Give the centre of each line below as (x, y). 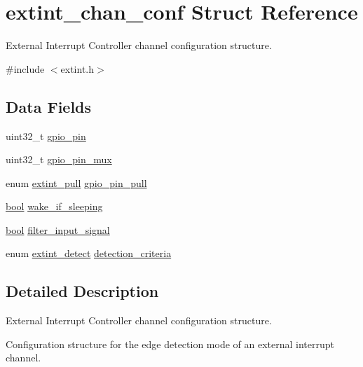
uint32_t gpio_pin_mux (59, 159)
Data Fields (49, 106)
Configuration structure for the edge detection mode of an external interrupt (170, 344)
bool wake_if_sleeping (54, 206)
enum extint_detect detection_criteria (89, 253)
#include (25, 68)
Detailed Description (82, 291)
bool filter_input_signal (58, 229)
